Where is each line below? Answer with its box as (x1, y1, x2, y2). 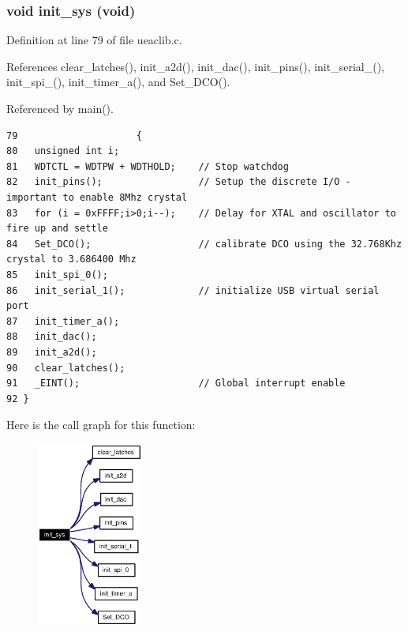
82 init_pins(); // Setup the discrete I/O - (6, 176, 351, 188)
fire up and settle (6, 223, 108, 235)
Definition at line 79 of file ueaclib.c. (6, 32, 182, 48)
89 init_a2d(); (6, 346, 97, 358)
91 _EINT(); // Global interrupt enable (6, 378, 346, 389)
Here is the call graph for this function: (6, 416, 196, 433)
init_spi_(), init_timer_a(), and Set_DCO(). (6, 73, 230, 90)
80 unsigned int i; (6, 145, 120, 157)
